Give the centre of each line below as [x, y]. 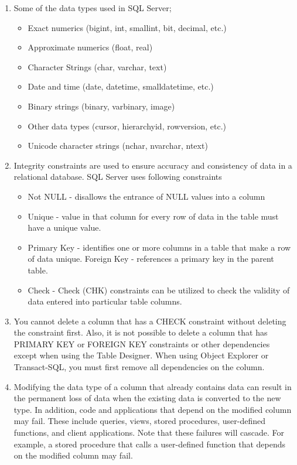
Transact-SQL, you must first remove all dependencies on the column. [139, 367]
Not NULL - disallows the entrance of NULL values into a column [146, 196]
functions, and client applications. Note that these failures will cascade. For [149, 432]
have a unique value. [64, 228]
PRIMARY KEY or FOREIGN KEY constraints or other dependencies [142, 343]
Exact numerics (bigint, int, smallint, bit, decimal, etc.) [127, 27]
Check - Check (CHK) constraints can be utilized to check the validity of [159, 290]
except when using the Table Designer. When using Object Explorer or [141, 355]
